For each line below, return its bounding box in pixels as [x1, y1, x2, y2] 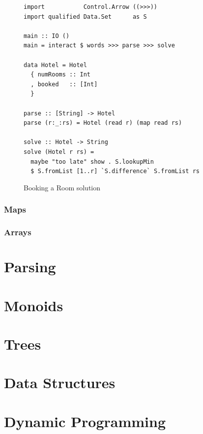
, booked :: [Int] [30, 80, 98, 88]
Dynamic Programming [4, 411, 166, 431]
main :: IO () [24, 32, 70, 39]
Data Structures [4, 372, 116, 393]
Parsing [4, 256, 56, 277]
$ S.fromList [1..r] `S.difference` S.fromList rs [30, 168, 200, 175]
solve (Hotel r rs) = [24, 148, 94, 155]
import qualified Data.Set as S [24, 13, 147, 20]
